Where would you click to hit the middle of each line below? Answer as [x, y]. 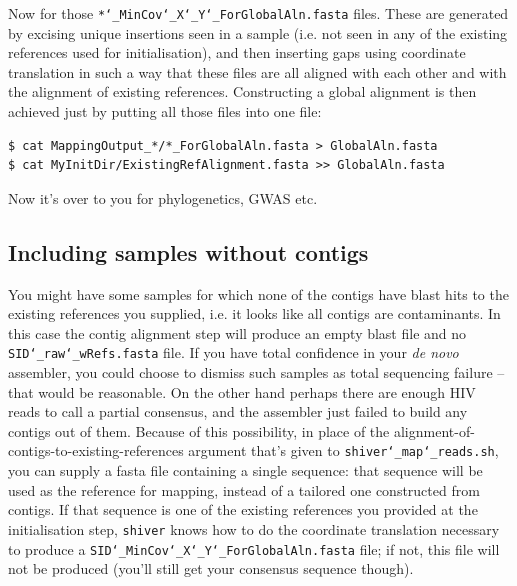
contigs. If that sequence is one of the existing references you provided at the [243, 509]
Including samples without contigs [188, 251]
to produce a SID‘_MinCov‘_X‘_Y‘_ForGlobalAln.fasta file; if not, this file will [254, 548]
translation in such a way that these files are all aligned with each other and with [257, 71]
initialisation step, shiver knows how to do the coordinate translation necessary [254, 528]
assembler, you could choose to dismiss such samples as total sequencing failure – [256, 372]
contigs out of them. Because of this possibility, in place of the [199, 430]
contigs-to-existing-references [96, 450]
